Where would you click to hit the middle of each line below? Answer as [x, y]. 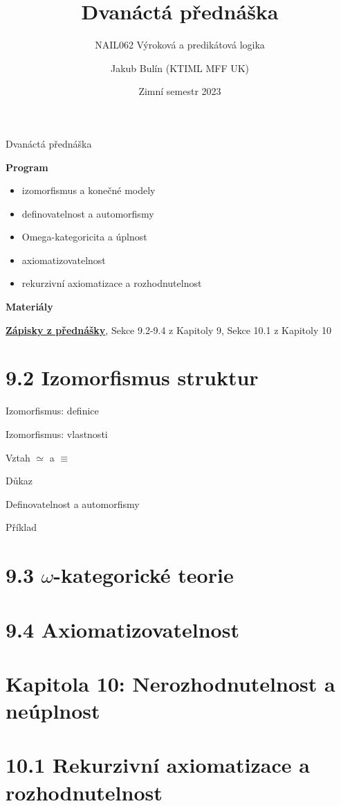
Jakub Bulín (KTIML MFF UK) [180, 68]
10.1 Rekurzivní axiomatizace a [158, 765]
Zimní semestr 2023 [180, 91]
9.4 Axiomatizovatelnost [122, 629]
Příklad [21, 527]
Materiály [29, 307]
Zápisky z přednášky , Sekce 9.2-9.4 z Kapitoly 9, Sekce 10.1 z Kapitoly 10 [168, 330]
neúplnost [53, 711]
